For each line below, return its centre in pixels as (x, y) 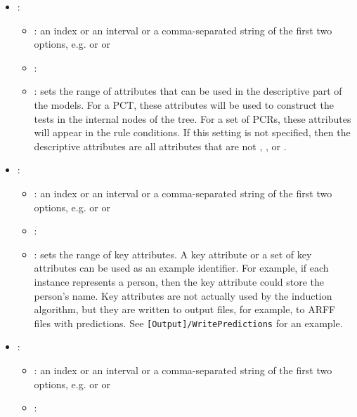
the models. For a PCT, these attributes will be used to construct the (184, 104)
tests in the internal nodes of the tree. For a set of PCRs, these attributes (193, 118)
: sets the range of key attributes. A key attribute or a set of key (173, 254)
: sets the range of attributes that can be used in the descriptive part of (188, 91)
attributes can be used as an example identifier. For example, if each (181, 268)
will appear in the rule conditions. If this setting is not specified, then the (192, 132)
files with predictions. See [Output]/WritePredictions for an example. (188, 323)
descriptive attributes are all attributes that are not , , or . (160, 146)
